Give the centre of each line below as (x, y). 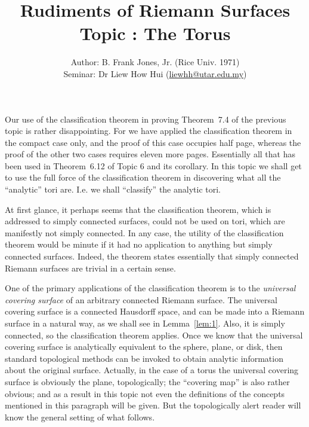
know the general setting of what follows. (80, 417)
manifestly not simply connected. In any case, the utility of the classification (144, 232)
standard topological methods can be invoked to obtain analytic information (144, 358)
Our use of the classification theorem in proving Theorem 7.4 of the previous (146, 119)
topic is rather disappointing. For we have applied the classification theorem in (149, 131)
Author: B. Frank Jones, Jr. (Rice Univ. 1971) (155, 62)
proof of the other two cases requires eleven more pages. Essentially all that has (150, 154)
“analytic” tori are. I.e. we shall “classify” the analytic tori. (113, 189)
